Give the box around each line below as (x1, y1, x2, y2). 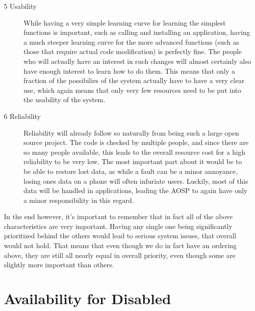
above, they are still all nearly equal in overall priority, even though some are (4, 250, 236, 260)
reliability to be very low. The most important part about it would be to (24, 156, 242, 167)
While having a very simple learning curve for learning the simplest (24, 17, 226, 28)
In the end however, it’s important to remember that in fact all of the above (4, 211, 233, 222)
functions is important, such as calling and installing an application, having (24, 27, 250, 37)
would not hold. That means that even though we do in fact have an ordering (4, 240, 237, 251)
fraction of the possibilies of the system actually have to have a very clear (24, 75, 245, 85)
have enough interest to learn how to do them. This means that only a (24, 65, 235, 76)
